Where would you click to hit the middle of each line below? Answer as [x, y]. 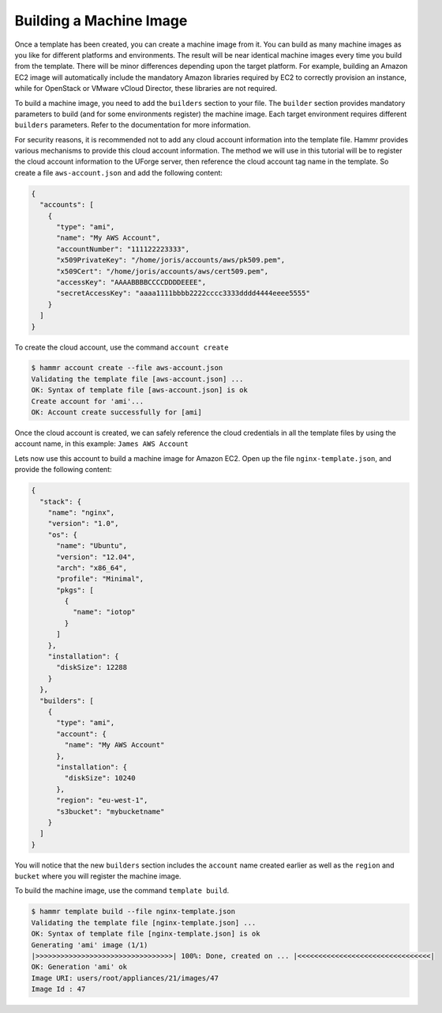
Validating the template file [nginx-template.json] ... [144, 922]
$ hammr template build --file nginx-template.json [133, 912]
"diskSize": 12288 [92, 667]
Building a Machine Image [101, 21]
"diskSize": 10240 [100, 778]
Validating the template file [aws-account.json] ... [137, 379]
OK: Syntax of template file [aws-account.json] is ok [139, 390]
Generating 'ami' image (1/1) [90, 945]
